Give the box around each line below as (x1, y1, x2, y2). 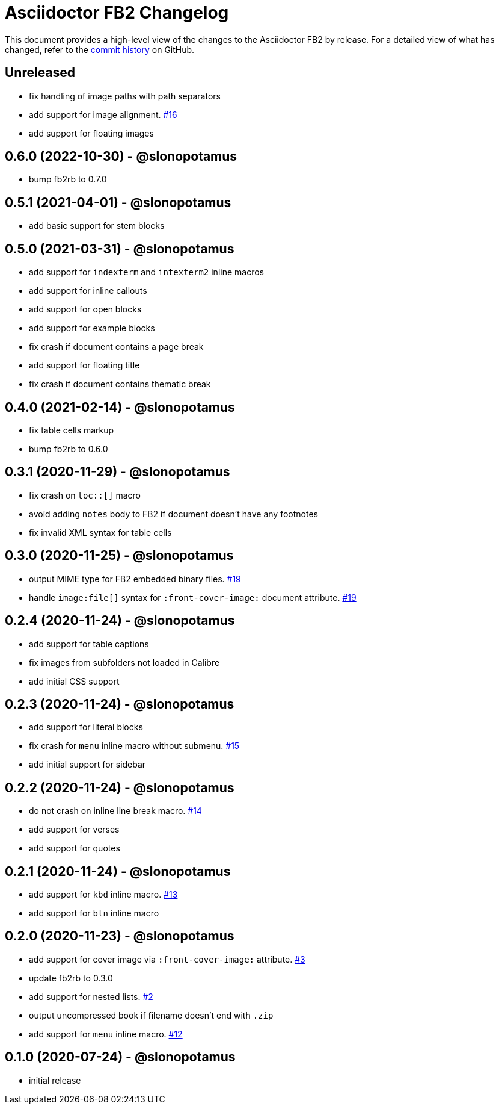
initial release (29, 1075, 81, 1086)
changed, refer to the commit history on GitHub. (5, 44, 195, 55)
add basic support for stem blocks (29, 220, 165, 231)
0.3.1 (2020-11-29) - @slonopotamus (5, 464, 230, 480)
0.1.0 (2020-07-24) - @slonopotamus (5, 1049, 236, 1065)
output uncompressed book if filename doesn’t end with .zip (29, 1010, 274, 1020)
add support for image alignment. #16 (29, 109, 177, 120)
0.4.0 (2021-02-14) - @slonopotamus (5, 399, 235, 415)
